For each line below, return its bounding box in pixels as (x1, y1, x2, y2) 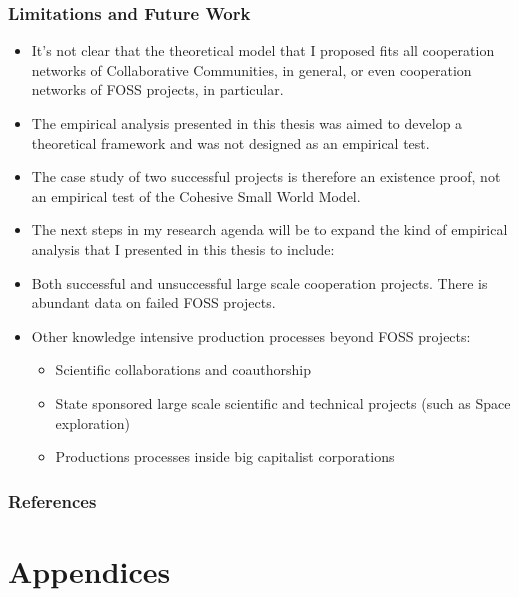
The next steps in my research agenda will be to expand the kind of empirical (31, 219, 508, 240)
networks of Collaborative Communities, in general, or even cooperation (31, 59, 472, 80)
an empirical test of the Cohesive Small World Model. (31, 185, 361, 206)
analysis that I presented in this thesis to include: (31, 238, 335, 259)
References (8, 488, 97, 513)
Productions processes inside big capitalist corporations (55, 446, 395, 467)
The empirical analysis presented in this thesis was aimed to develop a (31, 113, 463, 133)
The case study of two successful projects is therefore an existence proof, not (31, 166, 501, 187)
